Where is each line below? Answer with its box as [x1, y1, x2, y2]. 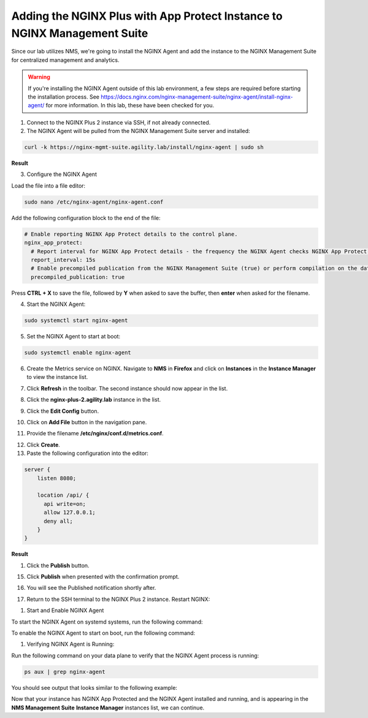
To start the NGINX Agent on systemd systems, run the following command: [11, 618, 203, 625]
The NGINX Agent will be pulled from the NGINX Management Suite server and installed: [26, 128, 251, 135]
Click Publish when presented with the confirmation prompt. [26, 573, 180, 581]
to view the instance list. [26, 373, 88, 381]
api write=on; [44, 500, 86, 507]
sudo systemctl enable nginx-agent [24, 349, 131, 356]
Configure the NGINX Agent [26, 170, 98, 178]
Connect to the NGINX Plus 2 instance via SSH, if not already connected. [26, 118, 211, 126]
